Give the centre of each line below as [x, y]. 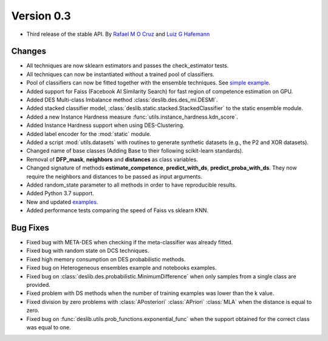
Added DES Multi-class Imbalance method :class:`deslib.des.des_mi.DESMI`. [122, 100]
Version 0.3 [41, 16]
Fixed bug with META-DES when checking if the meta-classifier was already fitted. [130, 242]
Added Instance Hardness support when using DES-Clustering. [105, 125]
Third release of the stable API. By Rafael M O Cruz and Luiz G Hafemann [118, 34]
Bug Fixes [30, 228]
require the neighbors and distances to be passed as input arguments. [114, 176]
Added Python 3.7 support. [60, 193]
